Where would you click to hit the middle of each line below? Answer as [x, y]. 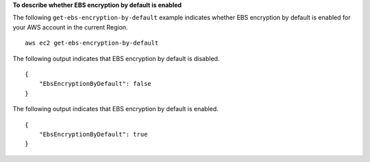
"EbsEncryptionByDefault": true [93, 134]
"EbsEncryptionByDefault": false [95, 84]
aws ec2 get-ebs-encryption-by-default [92, 43]
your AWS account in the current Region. [70, 27]
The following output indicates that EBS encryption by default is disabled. [116, 58]
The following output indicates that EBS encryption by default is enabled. [115, 109]
